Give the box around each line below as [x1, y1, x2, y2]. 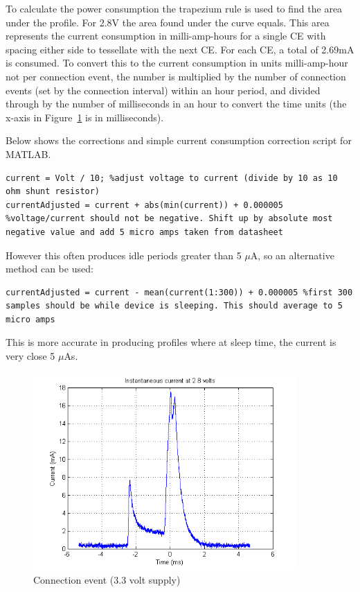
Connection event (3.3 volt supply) [33, 573, 181, 587]
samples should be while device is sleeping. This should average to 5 [6, 301, 343, 311]
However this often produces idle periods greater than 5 [6, 247, 242, 262]
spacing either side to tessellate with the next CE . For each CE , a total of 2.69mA [6, 42, 354, 56]
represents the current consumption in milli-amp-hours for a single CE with [6, 28, 326, 43]
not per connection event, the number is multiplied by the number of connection [6, 69, 346, 83]
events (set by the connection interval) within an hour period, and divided [6, 82, 321, 97]
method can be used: [6, 261, 93, 276]
